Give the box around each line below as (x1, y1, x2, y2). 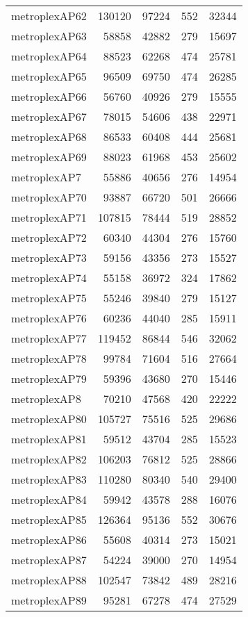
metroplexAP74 (11, 270, 87, 286)
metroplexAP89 (11, 592, 87, 608)
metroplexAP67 (11, 108, 87, 124)
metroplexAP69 (11, 149, 87, 165)
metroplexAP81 (11, 431, 87, 447)
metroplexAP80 (11, 411, 87, 427)
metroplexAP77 (11, 330, 87, 346)
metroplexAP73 (11, 249, 87, 265)
